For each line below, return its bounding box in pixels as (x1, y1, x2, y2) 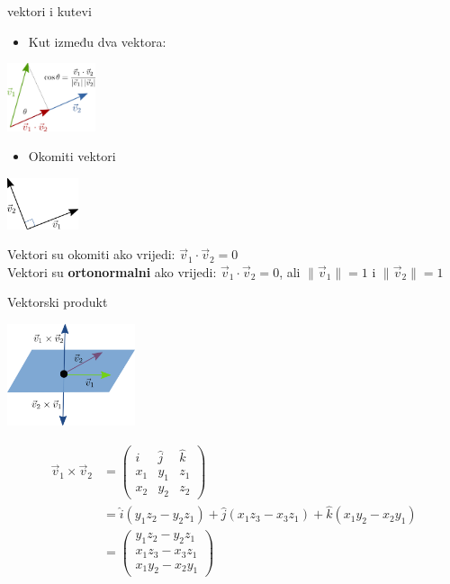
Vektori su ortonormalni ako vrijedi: (7, 262, 217, 281)
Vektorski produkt (7, 292, 108, 311)
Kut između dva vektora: (28, 31, 166, 50)
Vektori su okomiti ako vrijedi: (7, 245, 175, 264)
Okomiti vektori (28, 147, 116, 166)
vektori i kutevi (7, 2, 92, 20)
